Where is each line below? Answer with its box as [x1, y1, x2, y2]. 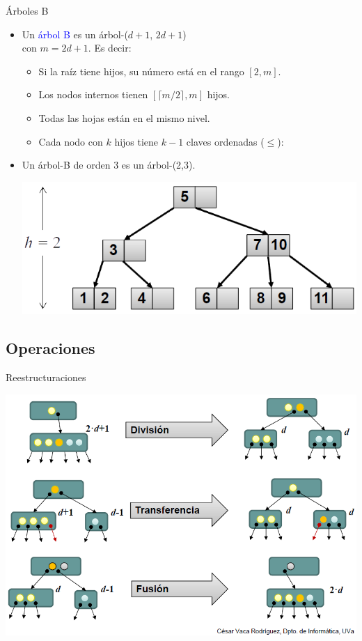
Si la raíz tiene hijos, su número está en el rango [38, 63, 244, 78]
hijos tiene [114, 134, 159, 148]
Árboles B [6, 3, 49, 17]
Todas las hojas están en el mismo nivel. [38, 110, 210, 125]
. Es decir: [88, 40, 132, 55]
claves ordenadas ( [186, 134, 265, 148]
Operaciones [6, 337, 95, 359]
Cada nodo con [38, 134, 103, 148]
